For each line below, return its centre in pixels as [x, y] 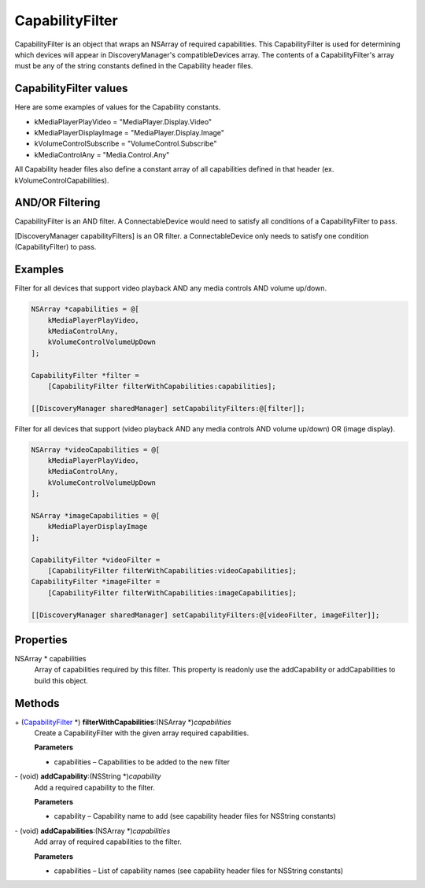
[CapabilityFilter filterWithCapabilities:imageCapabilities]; [172, 593]
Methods [37, 703]
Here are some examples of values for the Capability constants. [118, 107]
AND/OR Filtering [57, 203]
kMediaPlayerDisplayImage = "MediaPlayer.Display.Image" [129, 133]
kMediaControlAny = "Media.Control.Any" [102, 154]
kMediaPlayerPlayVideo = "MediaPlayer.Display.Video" [123, 121]
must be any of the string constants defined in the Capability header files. [134, 66]
